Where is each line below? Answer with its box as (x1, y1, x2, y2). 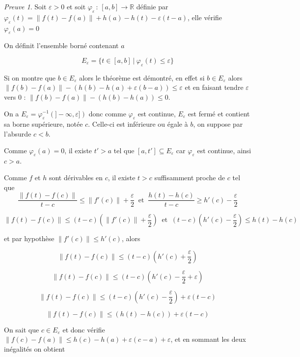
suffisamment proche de (154, 172, 225, 182)
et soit (66, 1, 86, 11)
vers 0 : (4, 91, 26, 102)
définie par (136, 1, 168, 11)
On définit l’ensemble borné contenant (4, 40, 119, 51)
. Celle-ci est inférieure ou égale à (88, 119, 188, 129)
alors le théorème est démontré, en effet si (79, 72, 205, 82)
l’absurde (4, 128, 31, 138)
